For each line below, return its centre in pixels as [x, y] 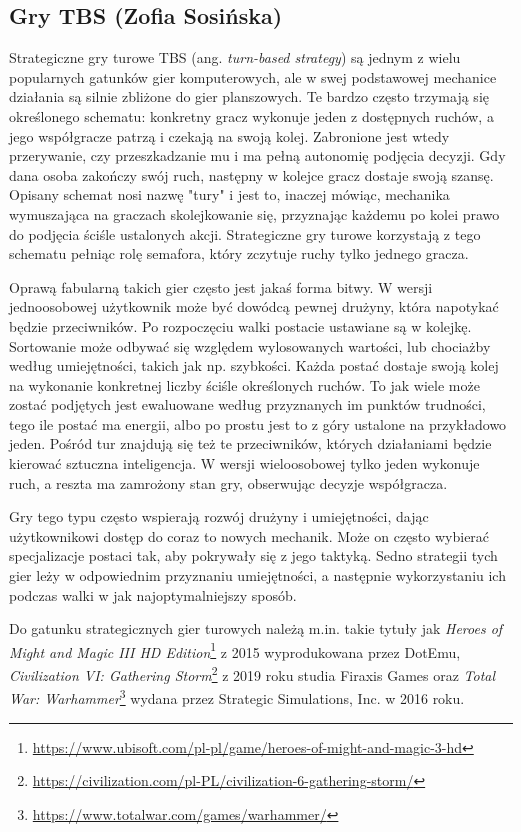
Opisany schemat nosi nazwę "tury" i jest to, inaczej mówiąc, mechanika [229, 194]
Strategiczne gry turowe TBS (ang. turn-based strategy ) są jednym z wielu [235, 57]
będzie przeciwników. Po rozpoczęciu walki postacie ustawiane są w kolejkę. [240, 325]
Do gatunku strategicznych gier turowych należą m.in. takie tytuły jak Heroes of [256, 628]
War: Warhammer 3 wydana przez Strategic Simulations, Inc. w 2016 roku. [237, 696]
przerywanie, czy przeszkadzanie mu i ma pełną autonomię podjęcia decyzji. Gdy [257, 155]
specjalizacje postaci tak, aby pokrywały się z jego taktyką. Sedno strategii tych [253, 555]
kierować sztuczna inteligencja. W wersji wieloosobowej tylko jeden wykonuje [244, 463]
